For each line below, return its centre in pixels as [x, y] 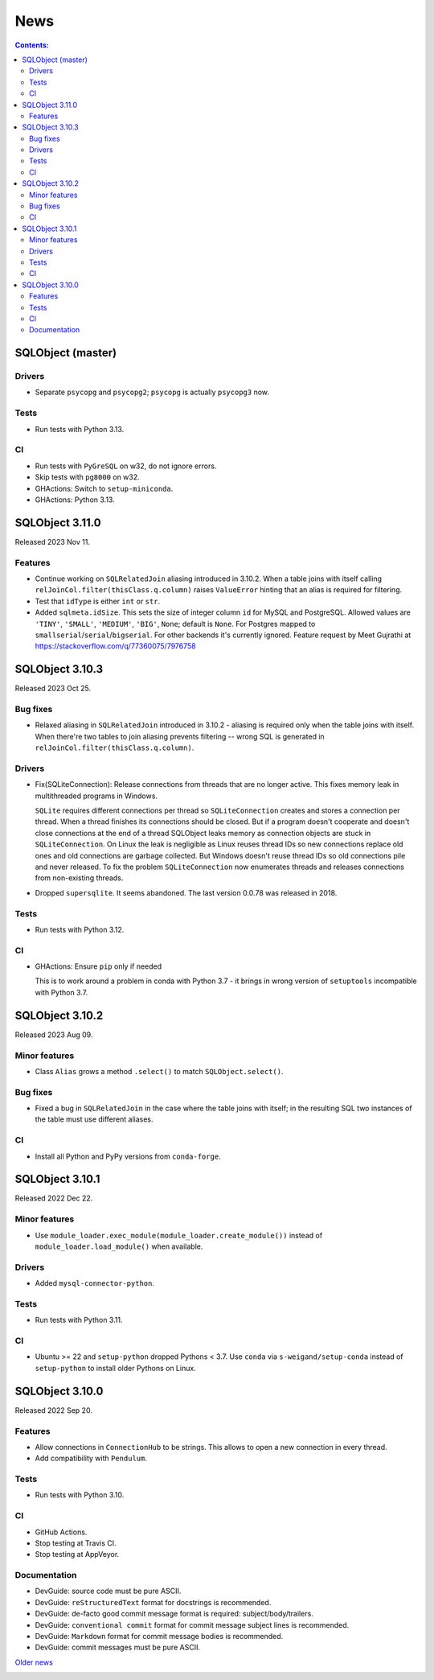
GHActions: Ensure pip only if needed [98, 966]
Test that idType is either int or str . [98, 601]
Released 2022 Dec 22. [54, 1198]
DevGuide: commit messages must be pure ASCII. [118, 1647]
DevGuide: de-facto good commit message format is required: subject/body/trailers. [174, 1614]
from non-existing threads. [79, 878]
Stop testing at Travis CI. [76, 1543]
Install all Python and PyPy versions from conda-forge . [128, 1156]
